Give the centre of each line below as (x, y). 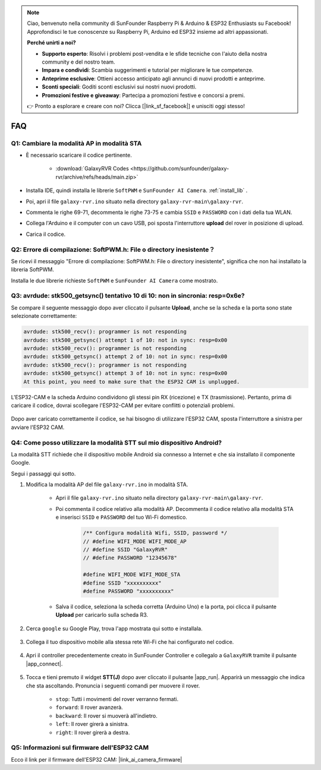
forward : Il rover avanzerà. (89, 708)
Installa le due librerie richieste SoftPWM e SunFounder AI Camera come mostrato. (114, 280)
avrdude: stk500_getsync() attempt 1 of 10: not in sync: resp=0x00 (125, 340)
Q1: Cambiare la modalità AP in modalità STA (76, 143)
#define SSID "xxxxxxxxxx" (122, 583)
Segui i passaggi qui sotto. (43, 474)
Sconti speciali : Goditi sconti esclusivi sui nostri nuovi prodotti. (119, 87)
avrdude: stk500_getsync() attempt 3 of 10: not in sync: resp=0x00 (125, 373)
